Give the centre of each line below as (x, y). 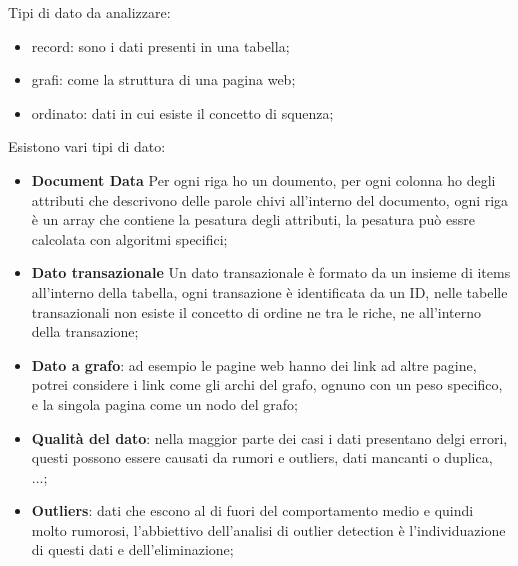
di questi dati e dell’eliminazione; (132, 549)
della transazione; (85, 331)
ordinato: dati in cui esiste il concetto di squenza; (182, 112)
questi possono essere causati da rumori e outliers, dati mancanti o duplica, (262, 457)
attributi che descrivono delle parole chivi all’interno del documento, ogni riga (270, 199)
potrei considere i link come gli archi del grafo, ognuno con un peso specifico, (267, 384)
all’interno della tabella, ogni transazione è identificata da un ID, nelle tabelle (269, 291)
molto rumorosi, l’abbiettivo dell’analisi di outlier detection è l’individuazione (268, 529)
